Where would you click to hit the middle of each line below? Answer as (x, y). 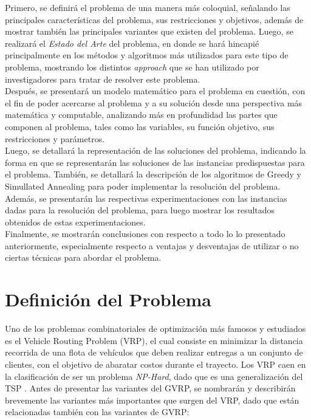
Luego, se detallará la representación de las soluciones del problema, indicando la (155, 150)
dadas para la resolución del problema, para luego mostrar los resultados (140, 210)
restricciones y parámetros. (55, 138)
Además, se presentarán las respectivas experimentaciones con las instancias (146, 198)
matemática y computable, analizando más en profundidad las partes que (141, 115)
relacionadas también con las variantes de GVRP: (97, 412)
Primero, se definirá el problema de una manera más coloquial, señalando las (148, 7)
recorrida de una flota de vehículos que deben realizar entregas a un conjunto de (154, 352)
